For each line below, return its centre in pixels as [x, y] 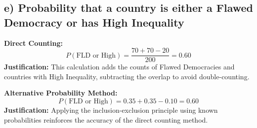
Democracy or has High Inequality [94, 22]
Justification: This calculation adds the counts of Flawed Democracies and [119, 67]
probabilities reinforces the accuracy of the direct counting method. [106, 119]
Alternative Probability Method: [61, 93]
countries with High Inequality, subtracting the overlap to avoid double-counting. [127, 76]
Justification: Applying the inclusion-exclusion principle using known [111, 110]
